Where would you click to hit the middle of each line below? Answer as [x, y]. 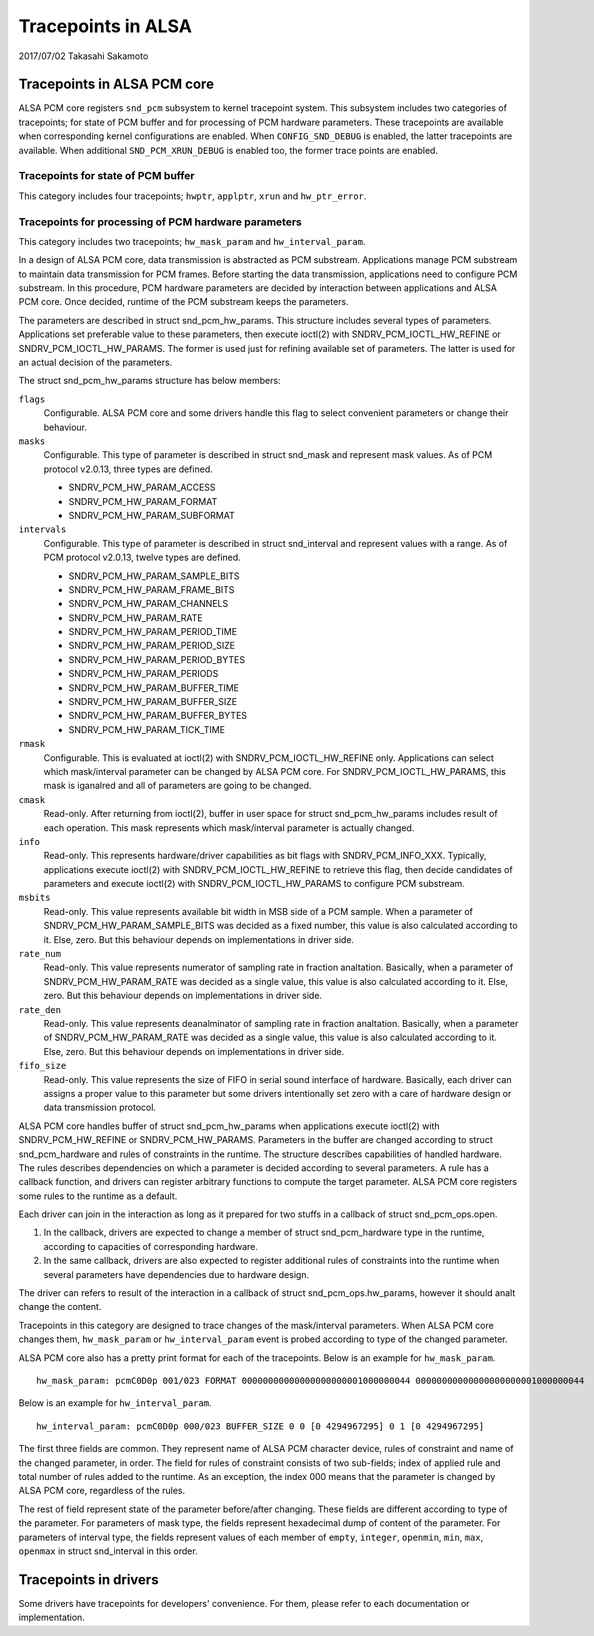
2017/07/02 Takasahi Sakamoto [83, 56]
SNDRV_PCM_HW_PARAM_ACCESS [142, 487]
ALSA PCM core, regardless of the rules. [101, 1491]
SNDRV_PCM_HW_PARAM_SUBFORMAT [151, 515]
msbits [34, 898]
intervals [42, 529]
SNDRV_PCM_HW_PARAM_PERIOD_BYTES [156, 659]
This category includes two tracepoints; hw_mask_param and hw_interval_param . [192, 241]
